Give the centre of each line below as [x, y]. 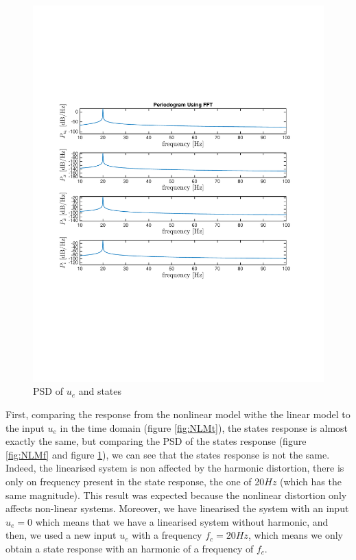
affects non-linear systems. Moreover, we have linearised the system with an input [177, 508]
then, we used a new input [61, 535]
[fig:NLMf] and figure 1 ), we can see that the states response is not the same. [168, 454]
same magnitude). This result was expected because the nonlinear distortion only [176, 495]
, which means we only [295, 535]
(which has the [311, 482]
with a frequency [167, 535]
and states [100, 391]
